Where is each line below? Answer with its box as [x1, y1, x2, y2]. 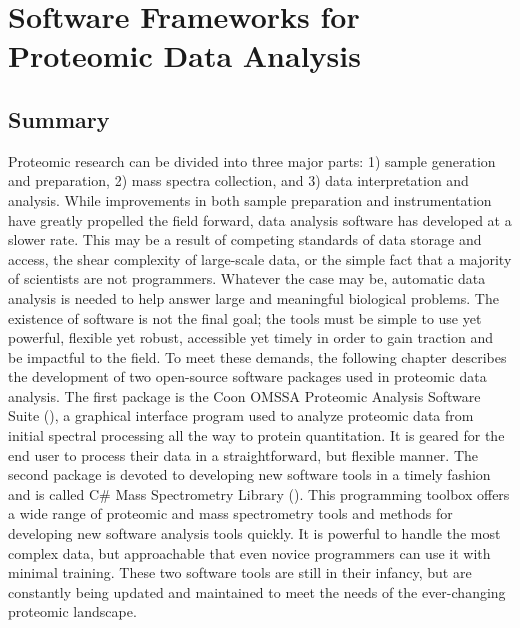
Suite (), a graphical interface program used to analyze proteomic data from [8, 405, 474, 426]
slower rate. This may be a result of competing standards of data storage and [8, 229, 482, 250]
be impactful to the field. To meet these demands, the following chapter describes [8, 346, 507, 367]
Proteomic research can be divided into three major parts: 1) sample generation [8, 150, 496, 171]
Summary [8, 103, 110, 134]
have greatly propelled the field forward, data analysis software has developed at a [8, 209, 512, 230]
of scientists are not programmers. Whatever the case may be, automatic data [8, 268, 486, 289]
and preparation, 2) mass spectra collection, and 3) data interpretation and [8, 170, 469, 191]
